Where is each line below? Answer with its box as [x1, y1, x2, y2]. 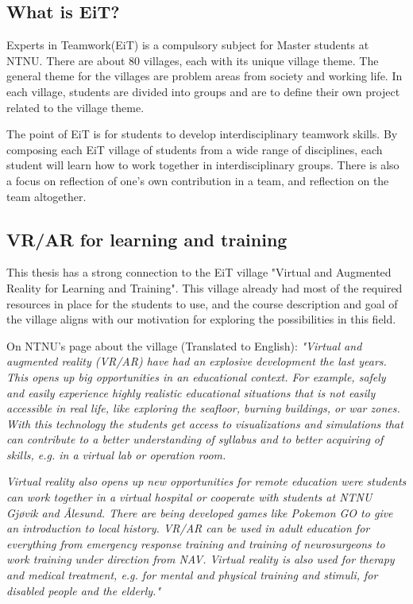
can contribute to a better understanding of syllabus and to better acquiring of [6, 431, 384, 447]
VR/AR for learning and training [6, 226, 288, 251]
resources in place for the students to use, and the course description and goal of [6, 295, 398, 312]
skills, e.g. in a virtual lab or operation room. [6, 446, 226, 463]
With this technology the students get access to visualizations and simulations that [6, 415, 403, 432]
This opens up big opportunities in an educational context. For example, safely [6, 368, 386, 385]
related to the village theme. [6, 99, 145, 115]
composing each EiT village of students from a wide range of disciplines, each [6, 141, 383, 157]
